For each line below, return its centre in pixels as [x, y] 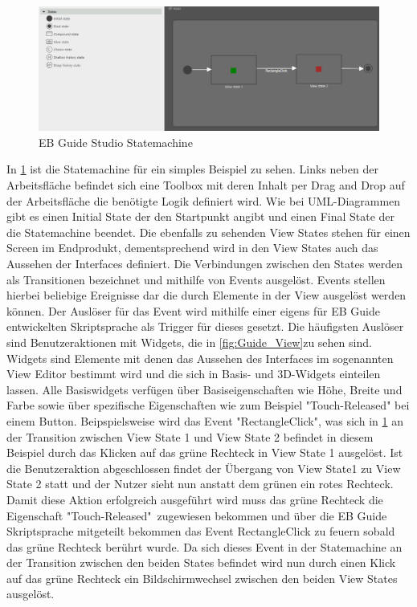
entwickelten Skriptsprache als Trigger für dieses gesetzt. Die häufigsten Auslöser [205, 326]
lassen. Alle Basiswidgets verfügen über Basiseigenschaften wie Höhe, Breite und [204, 389]
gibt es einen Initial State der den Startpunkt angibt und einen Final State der [201, 216]
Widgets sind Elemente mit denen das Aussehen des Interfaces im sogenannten [200, 358]
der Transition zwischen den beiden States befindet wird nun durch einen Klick [201, 562]
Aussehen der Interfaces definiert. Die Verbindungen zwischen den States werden [205, 264]
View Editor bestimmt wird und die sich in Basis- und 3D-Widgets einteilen [194, 374]
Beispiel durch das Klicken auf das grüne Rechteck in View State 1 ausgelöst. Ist [205, 452]
